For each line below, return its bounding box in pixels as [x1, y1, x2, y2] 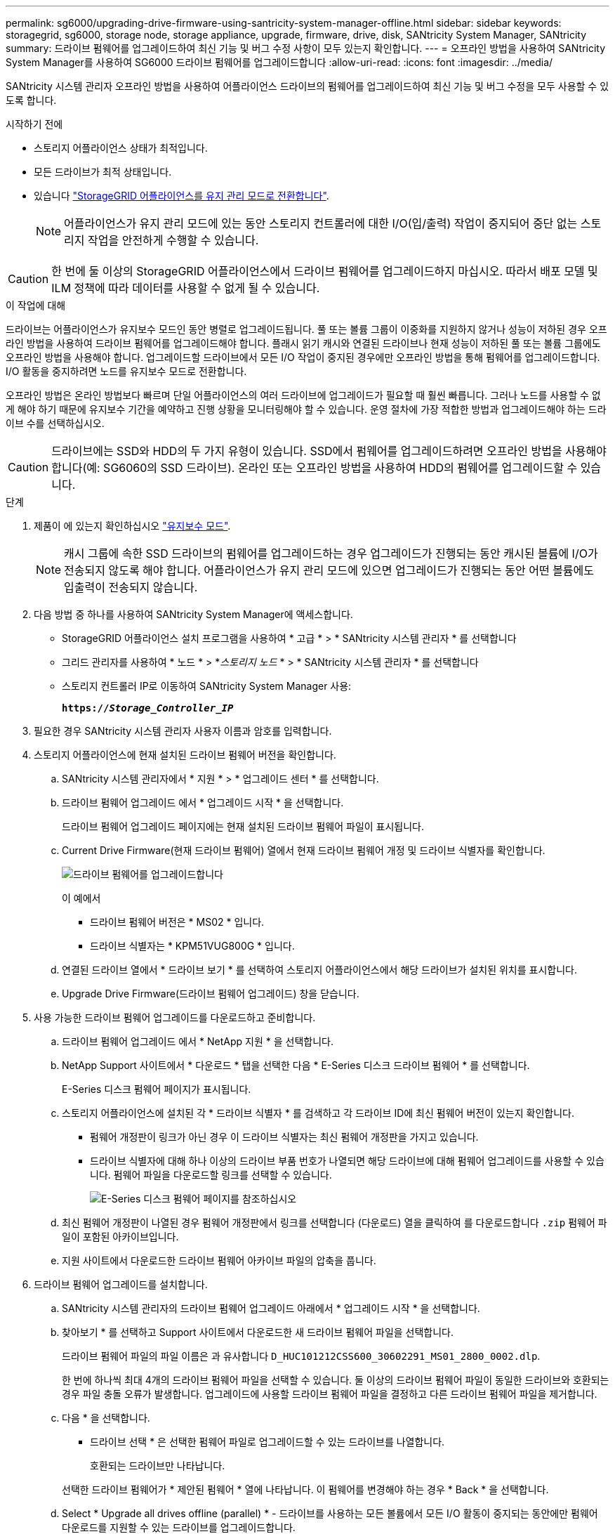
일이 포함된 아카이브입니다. [62, 1231, 179, 1243]
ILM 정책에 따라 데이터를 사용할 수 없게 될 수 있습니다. [51, 281, 320, 295]
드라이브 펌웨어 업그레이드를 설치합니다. [34, 1278, 208, 1290]
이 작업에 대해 [6, 299, 66, 311]
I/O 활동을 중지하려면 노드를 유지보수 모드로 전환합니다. [6, 365, 247, 377]
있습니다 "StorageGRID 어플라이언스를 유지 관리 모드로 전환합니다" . [34, 190, 329, 202]
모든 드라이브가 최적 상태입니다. [34, 166, 172, 178]
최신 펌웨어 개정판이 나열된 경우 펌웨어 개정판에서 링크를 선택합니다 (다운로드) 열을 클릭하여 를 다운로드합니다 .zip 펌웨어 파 [62, 1217, 607, 1228]
